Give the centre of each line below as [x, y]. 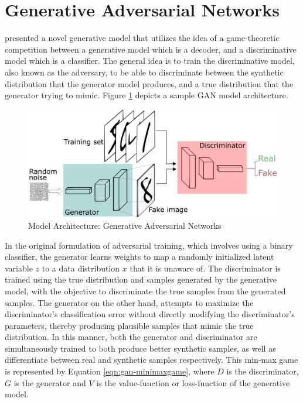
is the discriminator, [263, 371]
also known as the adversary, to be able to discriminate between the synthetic [144, 72]
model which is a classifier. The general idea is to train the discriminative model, [150, 61]
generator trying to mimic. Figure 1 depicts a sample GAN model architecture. [147, 95]
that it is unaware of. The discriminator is [205, 268]
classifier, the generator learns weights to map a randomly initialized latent [139, 257]
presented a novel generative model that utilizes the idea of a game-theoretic [142, 38]
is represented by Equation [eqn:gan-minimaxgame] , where [110, 371]
